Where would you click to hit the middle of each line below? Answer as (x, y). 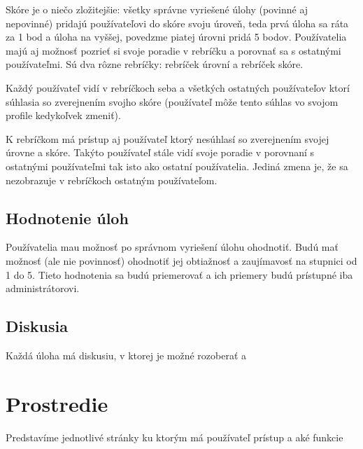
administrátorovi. (43, 288)
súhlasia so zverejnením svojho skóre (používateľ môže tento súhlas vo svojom (172, 101)
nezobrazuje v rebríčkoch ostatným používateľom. (112, 180)
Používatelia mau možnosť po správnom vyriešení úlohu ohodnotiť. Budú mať (172, 247)
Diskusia (37, 326)
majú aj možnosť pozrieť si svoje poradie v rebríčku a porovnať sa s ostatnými (173, 50)
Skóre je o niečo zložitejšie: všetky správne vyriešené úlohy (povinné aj (157, 9)
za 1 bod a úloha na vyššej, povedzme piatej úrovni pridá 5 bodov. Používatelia (176, 37)
